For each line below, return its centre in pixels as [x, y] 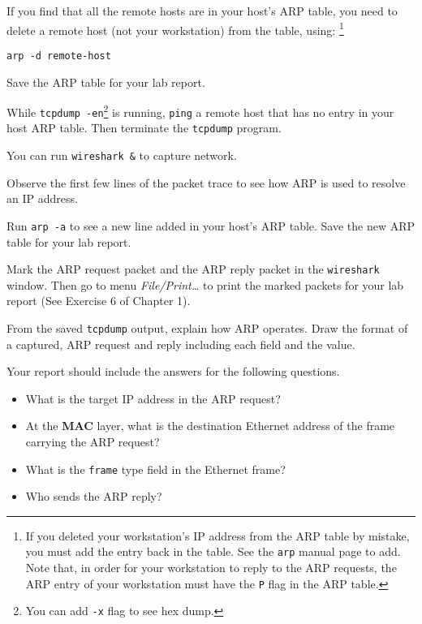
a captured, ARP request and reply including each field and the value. [181, 344]
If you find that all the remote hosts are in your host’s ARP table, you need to [202, 11]
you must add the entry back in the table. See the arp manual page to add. [213, 551]
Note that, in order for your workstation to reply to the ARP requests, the [211, 568]
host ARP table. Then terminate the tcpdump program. [144, 128]
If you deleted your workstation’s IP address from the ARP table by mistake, [217, 535]
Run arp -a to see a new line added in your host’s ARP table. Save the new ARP [211, 225]
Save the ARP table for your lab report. [106, 82]
